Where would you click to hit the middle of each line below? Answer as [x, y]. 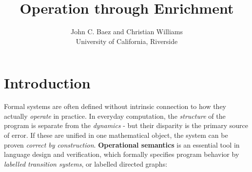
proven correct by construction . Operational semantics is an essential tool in [122, 144]
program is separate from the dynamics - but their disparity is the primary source [126, 125]
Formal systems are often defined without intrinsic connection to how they [115, 106]
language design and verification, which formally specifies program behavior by [122, 154]
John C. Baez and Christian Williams [127, 32]
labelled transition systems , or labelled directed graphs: [86, 163]
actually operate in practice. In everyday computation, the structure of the [115, 116]
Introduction [47, 83]
